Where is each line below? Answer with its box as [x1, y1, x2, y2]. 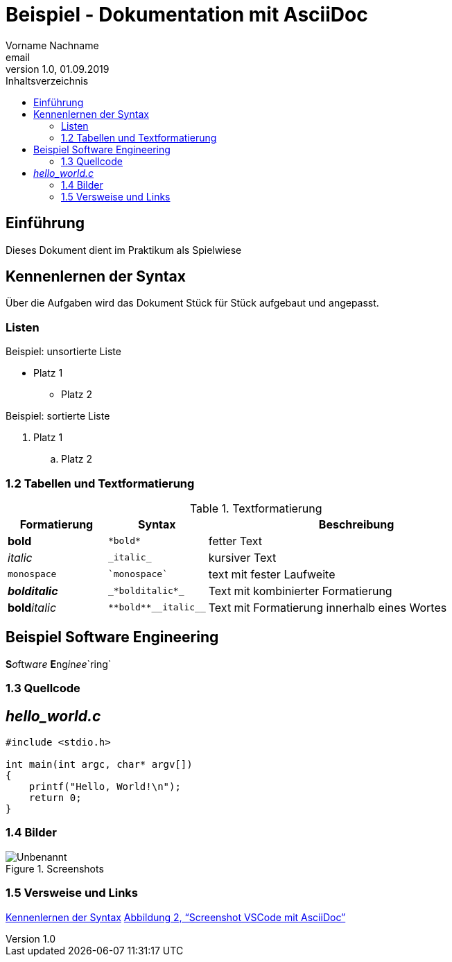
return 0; [28, 792, 82, 803]
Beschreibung [318, 517, 394, 531]
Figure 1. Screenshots [6, 862, 104, 875]
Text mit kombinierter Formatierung [208, 583, 392, 598]
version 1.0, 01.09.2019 [6, 62, 110, 75]
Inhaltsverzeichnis [6, 74, 89, 87]
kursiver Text [208, 550, 277, 565]
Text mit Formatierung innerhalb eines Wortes [208, 600, 447, 615]
